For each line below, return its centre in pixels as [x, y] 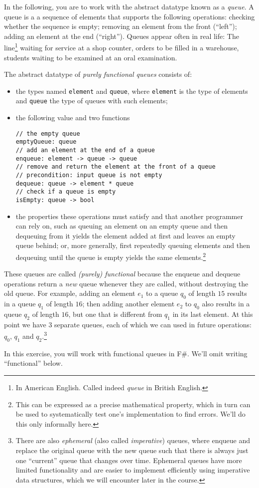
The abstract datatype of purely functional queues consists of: [98, 74]
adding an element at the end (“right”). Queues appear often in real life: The [122, 36]
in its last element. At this [213, 314]
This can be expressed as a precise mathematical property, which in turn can [133, 404]
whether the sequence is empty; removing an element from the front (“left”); [121, 26]
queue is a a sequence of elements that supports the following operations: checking [129, 16]
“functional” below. [33, 363]
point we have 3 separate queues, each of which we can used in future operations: [128, 324]
